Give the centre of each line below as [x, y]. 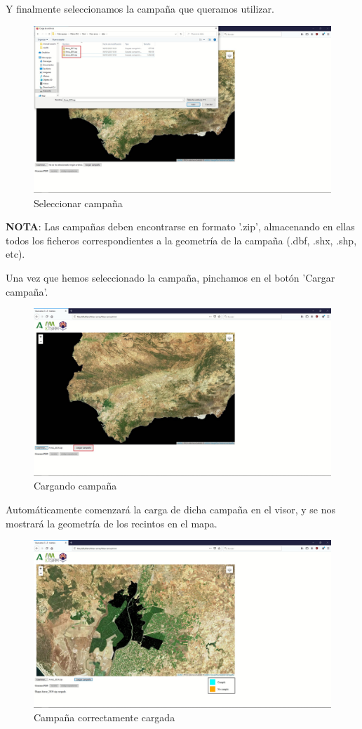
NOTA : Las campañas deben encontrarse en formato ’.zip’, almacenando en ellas [180, 226]
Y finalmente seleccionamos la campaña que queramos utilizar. [140, 8]
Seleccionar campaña [78, 203]
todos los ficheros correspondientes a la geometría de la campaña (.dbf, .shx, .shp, [181, 240]
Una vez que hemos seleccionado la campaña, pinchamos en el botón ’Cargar [170, 278]
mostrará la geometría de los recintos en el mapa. [112, 523]
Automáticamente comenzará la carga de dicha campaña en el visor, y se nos [171, 509]
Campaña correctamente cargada [105, 717]
